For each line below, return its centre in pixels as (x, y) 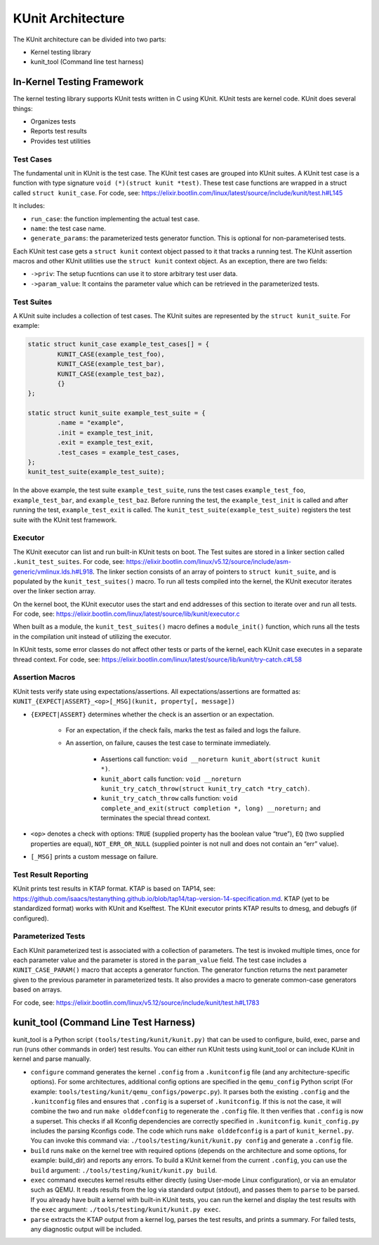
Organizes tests (53, 121)
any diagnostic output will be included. (86, 1229)
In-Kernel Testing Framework (78, 82)
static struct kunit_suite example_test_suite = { (117, 413)
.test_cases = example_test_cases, (119, 452)
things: (23, 108)
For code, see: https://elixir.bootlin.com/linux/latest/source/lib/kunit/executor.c (126, 614)
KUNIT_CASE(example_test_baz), (111, 374)
